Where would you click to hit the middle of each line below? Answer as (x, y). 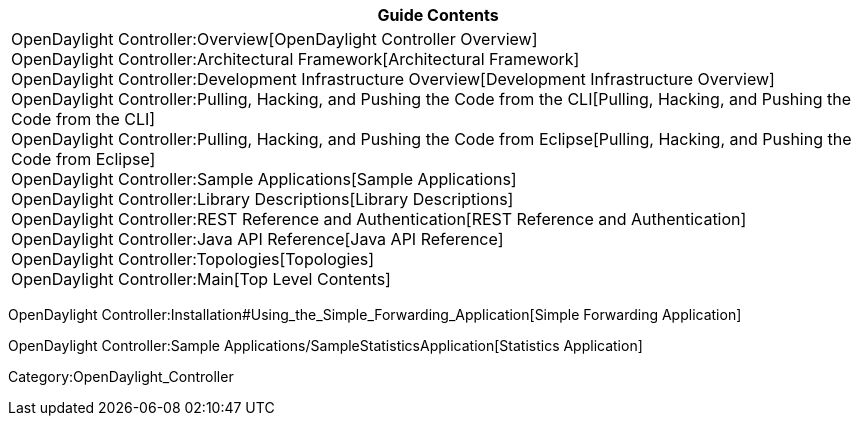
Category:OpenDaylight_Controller (121, 376)
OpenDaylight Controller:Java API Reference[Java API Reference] (257, 239)
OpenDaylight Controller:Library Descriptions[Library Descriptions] (262, 199)
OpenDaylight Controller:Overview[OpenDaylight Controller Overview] (274, 39)
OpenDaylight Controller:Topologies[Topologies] (193, 259)
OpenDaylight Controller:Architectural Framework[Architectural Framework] (295, 59)
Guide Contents (438, 15)
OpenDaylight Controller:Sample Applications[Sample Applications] (264, 179)
